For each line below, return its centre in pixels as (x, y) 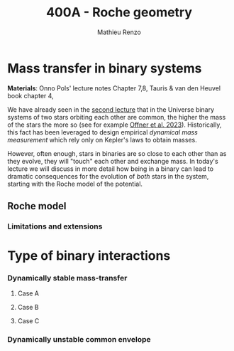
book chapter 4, (31, 95)
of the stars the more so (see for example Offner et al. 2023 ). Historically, (115, 125)
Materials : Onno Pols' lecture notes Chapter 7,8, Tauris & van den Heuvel (114, 88)
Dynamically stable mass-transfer (67, 278)
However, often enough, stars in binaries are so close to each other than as (117, 153)
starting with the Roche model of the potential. (75, 184)
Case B (28, 308)
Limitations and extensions (55, 226)
